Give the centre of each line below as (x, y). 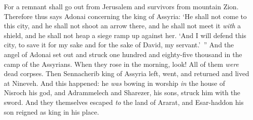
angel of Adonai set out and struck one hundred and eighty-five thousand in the (123, 54)
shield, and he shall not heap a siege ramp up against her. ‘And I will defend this (125, 35)
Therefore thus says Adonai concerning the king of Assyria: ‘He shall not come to (125, 16)
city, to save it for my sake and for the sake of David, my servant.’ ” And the (119, 45)
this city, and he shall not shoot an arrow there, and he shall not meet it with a (122, 26)
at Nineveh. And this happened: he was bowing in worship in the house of (115, 83)
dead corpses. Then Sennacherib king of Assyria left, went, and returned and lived (126, 73)
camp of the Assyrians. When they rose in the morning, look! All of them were (121, 64)
